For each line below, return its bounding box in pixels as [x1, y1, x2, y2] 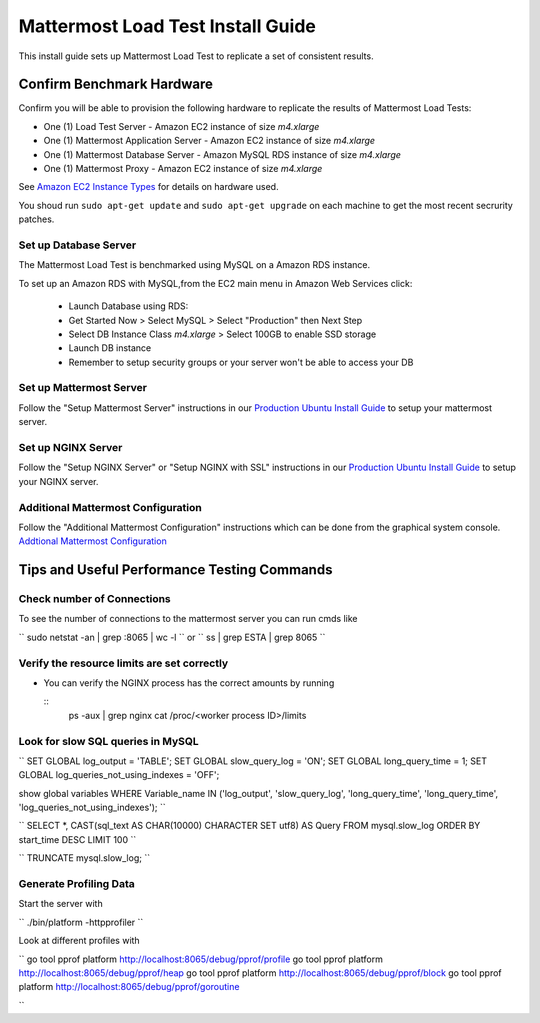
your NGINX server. [18, 475, 99, 487]
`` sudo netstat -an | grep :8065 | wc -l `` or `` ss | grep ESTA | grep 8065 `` [18, 631, 326, 643]
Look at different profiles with [18, 935, 140, 947]
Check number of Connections [18, 592, 172, 606]
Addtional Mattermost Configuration [18, 535, 167, 547]
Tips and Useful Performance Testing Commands [18, 561, 333, 579]
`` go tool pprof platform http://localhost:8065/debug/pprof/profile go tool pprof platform [18, 953, 384, 965]
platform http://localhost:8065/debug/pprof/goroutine [18, 981, 240, 993]
